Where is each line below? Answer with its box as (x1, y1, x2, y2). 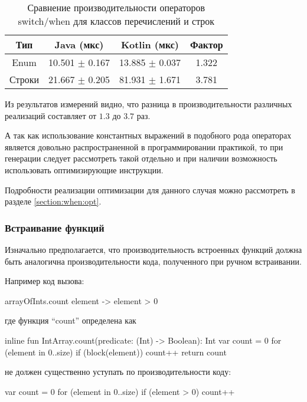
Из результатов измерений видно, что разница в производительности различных (5, 98, 292, 110)
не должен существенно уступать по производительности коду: (5, 365, 231, 378)
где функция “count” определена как (5, 314, 136, 327)
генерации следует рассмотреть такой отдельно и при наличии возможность (5, 152, 277, 164)
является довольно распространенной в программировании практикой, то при (5, 140, 283, 153)
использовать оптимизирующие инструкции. (5, 163, 164, 176)
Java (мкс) (54, 38, 104, 51)
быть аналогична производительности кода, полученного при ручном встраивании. (5, 255, 302, 267)
